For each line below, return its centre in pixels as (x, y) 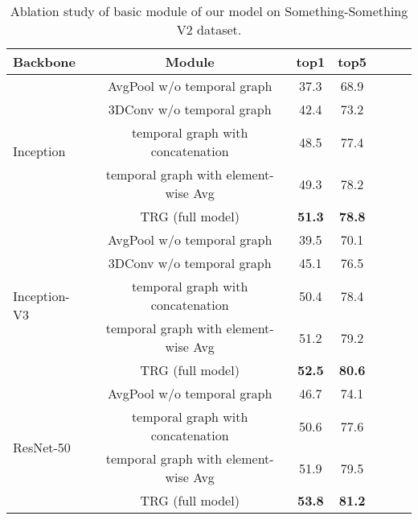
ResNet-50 (42, 447)
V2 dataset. (209, 29)
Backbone (45, 62)
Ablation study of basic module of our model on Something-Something (209, 11)
